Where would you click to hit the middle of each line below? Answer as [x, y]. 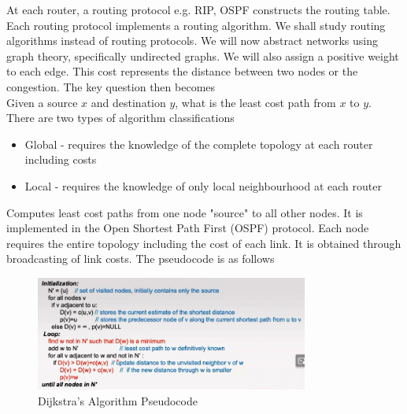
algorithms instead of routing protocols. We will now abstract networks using [192, 41]
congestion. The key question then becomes [111, 86]
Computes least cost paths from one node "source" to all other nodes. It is [185, 212]
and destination [128, 102]
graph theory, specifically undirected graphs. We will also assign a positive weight [203, 55]
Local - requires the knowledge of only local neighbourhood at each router [203, 185]
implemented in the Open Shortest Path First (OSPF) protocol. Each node [188, 228]
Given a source [42, 102]
